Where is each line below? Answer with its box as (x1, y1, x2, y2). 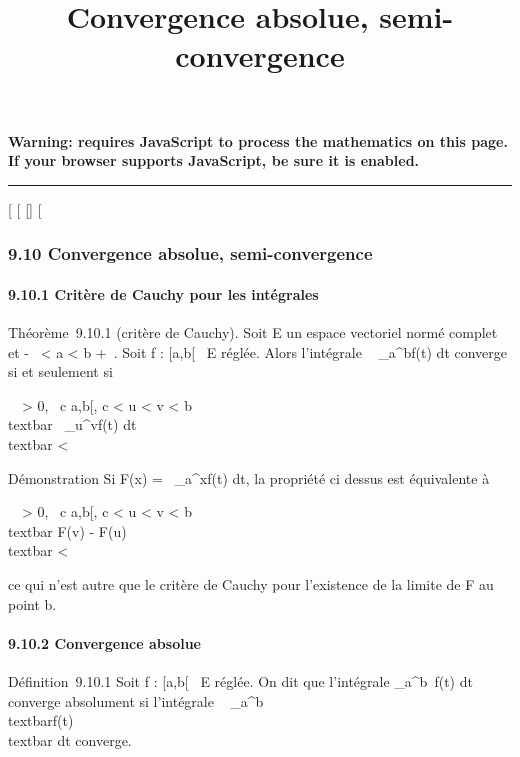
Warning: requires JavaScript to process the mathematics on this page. (8, 130, 508, 151)
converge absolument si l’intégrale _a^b (8, 690, 264, 711)
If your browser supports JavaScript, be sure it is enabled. (8, 150, 420, 171)
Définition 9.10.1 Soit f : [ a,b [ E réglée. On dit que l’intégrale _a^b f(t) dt (8, 670, 473, 691)
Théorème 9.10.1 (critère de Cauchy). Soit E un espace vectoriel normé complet (8, 321, 498, 342)
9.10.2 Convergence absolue (8, 632, 201, 653)
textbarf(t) (8, 710, 74, 731)
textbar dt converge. (8, 729, 132, 750)
